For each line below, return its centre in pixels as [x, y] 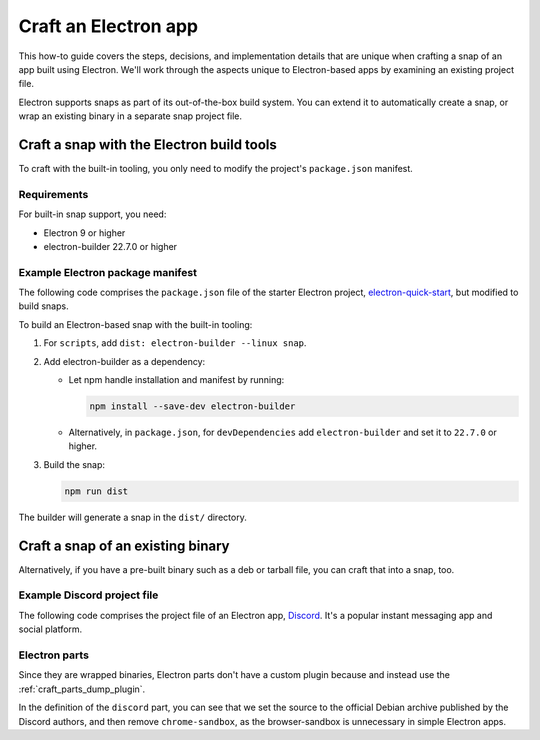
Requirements [53, 194]
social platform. [50, 629]
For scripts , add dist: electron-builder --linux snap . [175, 343]
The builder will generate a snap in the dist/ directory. [132, 517]
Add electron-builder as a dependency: [124, 361]
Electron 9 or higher [84, 232]
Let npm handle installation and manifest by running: [176, 380]
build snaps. [43, 306]
